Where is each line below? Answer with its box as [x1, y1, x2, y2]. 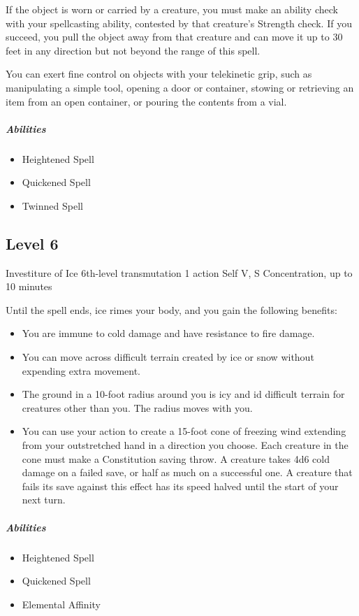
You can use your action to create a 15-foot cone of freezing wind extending [22, 424, 346, 438]
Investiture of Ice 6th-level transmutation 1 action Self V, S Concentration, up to [6, 265, 353, 280]
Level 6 [6, 232, 59, 254]
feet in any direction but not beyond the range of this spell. [6, 43, 261, 57]
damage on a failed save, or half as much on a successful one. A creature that [22, 465, 353, 480]
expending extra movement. [22, 363, 141, 378]
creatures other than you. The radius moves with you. [22, 400, 253, 415]
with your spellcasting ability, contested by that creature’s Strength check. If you [6, 15, 352, 30]
